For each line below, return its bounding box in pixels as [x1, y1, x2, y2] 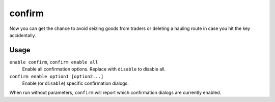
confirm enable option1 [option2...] [9, 74, 104, 79]
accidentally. [9, 32, 36, 38]
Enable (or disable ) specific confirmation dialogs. [22, 80, 129, 86]
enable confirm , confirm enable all [9, 59, 98, 65]
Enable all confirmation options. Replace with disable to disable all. [22, 66, 166, 72]
